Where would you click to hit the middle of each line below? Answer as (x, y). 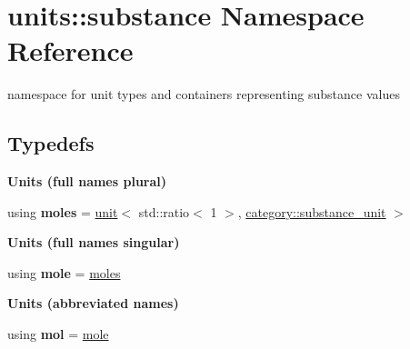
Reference (70, 50)
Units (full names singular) (94, 242)
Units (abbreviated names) (93, 303)
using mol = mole (58, 334)
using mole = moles (64, 272)
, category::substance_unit (312, 211)
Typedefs (51, 143)
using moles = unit (63, 211)
